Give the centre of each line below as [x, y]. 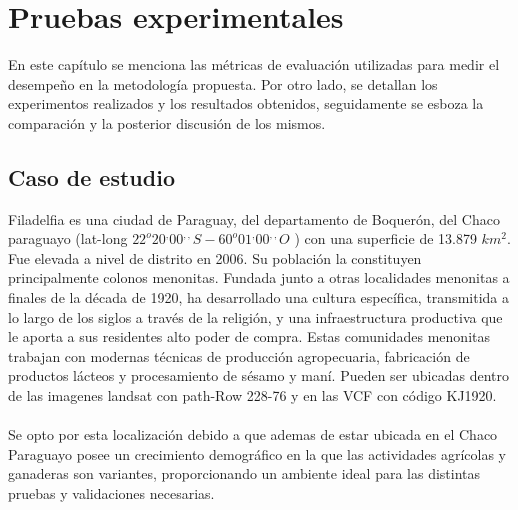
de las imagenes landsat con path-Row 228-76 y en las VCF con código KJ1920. [252, 395]
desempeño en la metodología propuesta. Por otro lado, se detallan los [223, 83]
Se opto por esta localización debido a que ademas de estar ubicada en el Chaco [253, 434]
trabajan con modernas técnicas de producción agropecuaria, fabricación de [239, 355]
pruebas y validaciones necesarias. [111, 493]
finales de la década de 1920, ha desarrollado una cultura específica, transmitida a [258, 297]
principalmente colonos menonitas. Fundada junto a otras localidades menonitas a [259, 277]
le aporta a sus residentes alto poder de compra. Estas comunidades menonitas [249, 336]
